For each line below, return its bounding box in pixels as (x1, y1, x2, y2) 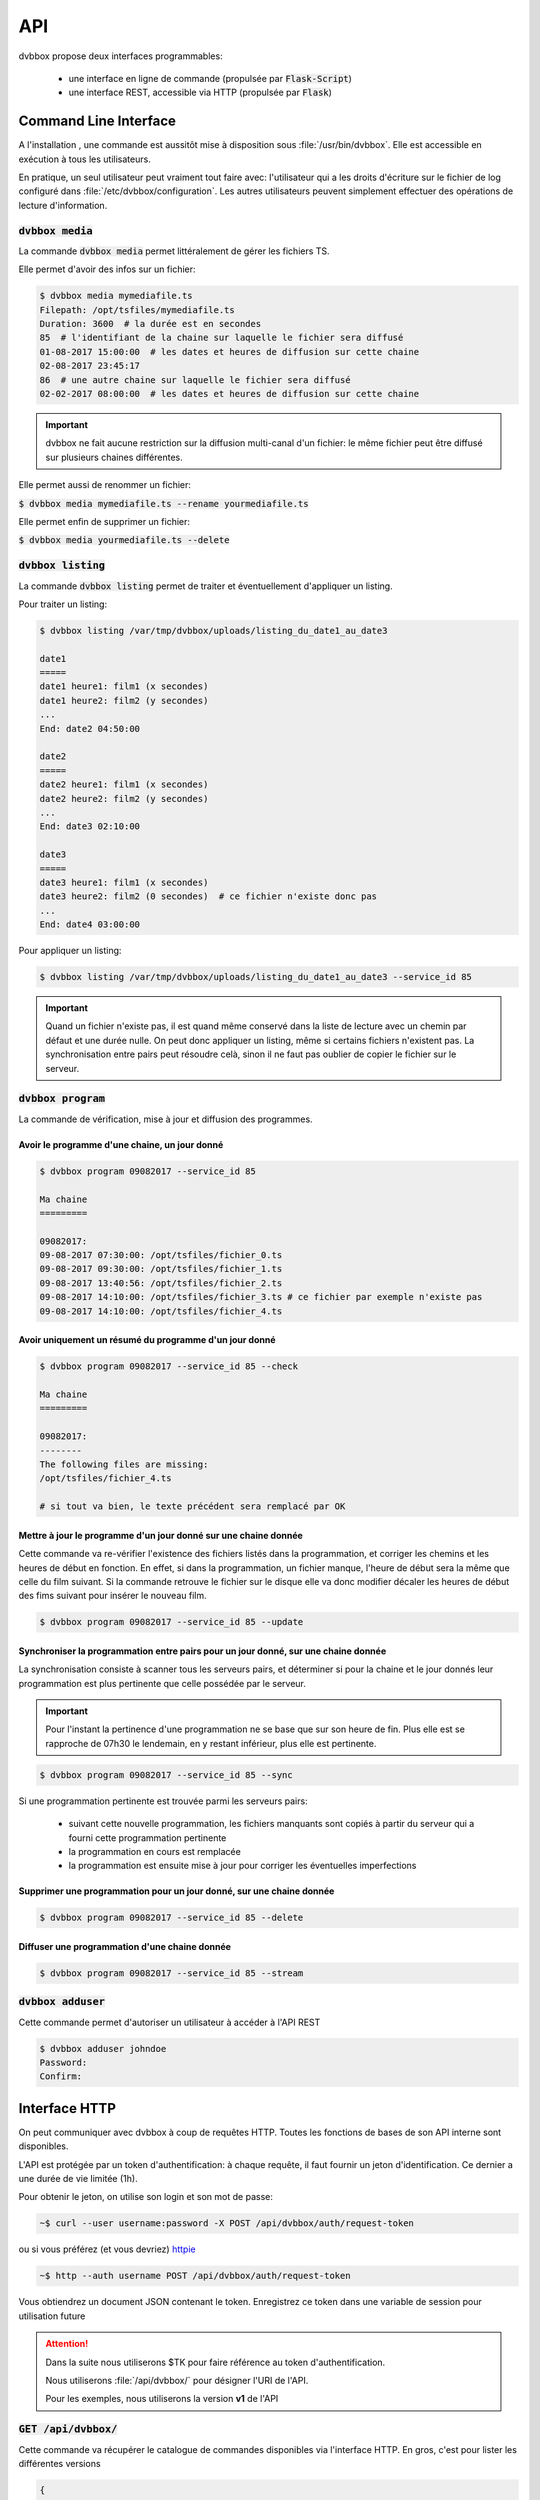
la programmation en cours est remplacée (68, 1845, 242, 1857)
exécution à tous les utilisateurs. (18, 153, 152, 165)
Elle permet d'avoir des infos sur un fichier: (18, 263, 196, 275)
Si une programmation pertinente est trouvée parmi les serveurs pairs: (18, 1795, 309, 1807)
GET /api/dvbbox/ (18, 2423, 118, 2436)
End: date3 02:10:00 (39, 821, 140, 832)
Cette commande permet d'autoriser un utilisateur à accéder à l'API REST (18, 2016, 321, 2028)
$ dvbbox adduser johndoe (39, 2043, 167, 2054)
